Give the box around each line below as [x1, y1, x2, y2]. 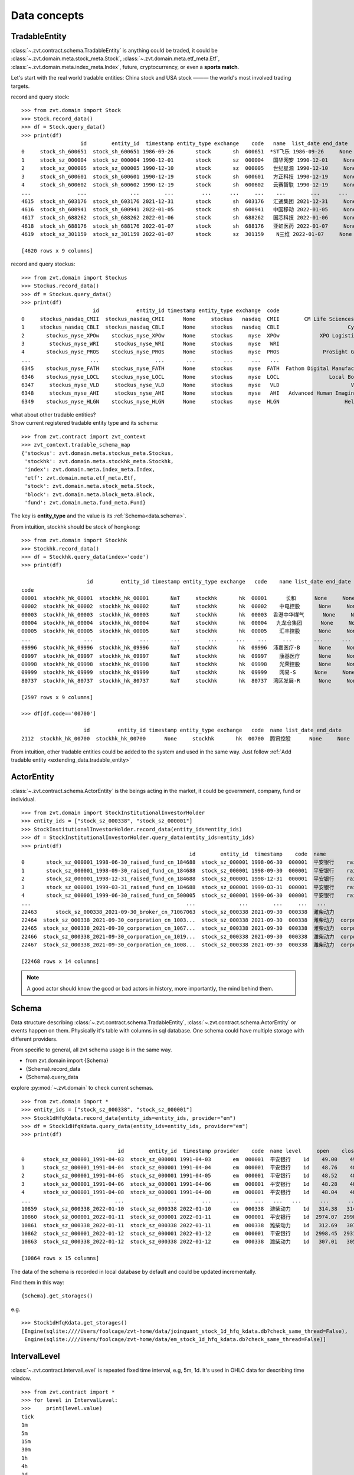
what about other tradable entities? [11, 411, 96, 418]
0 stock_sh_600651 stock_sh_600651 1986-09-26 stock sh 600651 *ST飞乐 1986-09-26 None [21, 148, 352, 155]
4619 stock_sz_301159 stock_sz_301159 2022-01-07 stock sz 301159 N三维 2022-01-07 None [21, 231, 352, 238]
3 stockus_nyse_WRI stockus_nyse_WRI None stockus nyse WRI [21, 340, 280, 347]
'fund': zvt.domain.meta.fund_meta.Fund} [24, 499, 146, 506]
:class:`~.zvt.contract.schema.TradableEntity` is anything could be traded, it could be [11, 47, 218, 54]
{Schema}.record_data [25, 1065, 81, 1072]
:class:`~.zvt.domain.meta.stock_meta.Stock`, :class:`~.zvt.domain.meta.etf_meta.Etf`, [11, 55, 220, 62]
